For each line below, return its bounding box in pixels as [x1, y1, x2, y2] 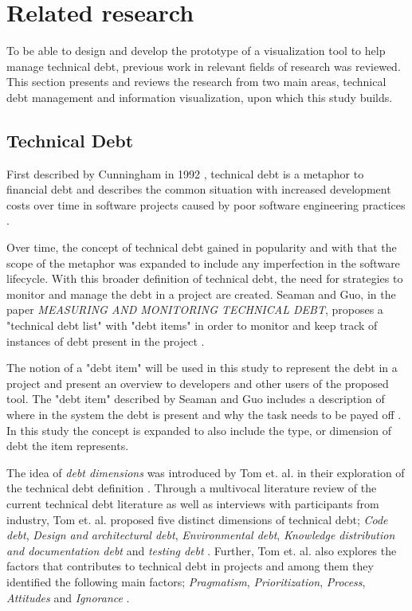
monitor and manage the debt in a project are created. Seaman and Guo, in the [6, 285, 396, 302]
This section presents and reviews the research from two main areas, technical [6, 73, 386, 90]
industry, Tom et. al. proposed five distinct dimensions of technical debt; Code [6, 511, 388, 527]
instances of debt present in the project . [6, 332, 205, 349]
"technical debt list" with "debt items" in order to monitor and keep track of [6, 317, 378, 334]
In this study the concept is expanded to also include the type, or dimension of [6, 421, 392, 438]
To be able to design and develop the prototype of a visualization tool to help [6, 42, 386, 59]
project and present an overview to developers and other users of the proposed [6, 374, 389, 391]
